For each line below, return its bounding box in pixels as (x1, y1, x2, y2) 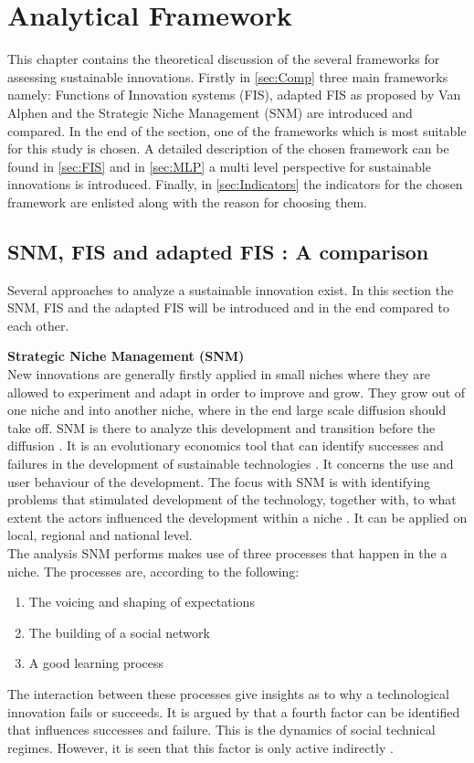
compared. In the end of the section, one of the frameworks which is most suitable (7, 121, 467, 140)
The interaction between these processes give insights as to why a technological (7, 684, 449, 703)
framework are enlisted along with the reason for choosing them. (7, 192, 367, 211)
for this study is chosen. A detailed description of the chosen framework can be (7, 139, 449, 158)
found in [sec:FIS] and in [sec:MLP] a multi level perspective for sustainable (7, 156, 431, 175)
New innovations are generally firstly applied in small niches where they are (7, 365, 430, 384)
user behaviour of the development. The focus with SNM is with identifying (7, 472, 431, 491)
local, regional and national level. (7, 525, 193, 545)
